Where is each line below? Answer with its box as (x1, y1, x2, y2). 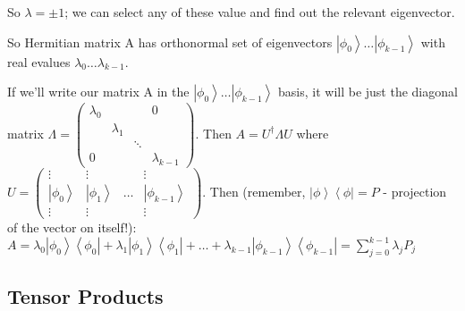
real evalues (7, 52, 71, 71)
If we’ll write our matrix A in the (7, 82, 190, 101)
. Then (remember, (202, 181, 306, 200)
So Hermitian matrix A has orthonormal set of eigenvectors (7, 32, 333, 51)
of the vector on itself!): (7, 217, 137, 236)
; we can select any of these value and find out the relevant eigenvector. (64, 3, 455, 21)
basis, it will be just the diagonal (278, 82, 458, 101)
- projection (383, 181, 447, 200)
